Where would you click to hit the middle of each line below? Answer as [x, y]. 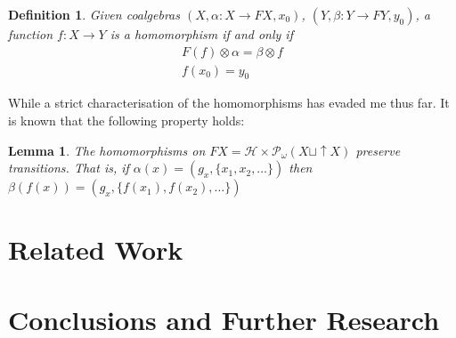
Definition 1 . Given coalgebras [94, 14]
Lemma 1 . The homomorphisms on [107, 150]
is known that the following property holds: [126, 121]
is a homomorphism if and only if [201, 34]
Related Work [96, 249]
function [31, 34]
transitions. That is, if [69, 168]
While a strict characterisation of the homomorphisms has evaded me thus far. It [229, 103]
